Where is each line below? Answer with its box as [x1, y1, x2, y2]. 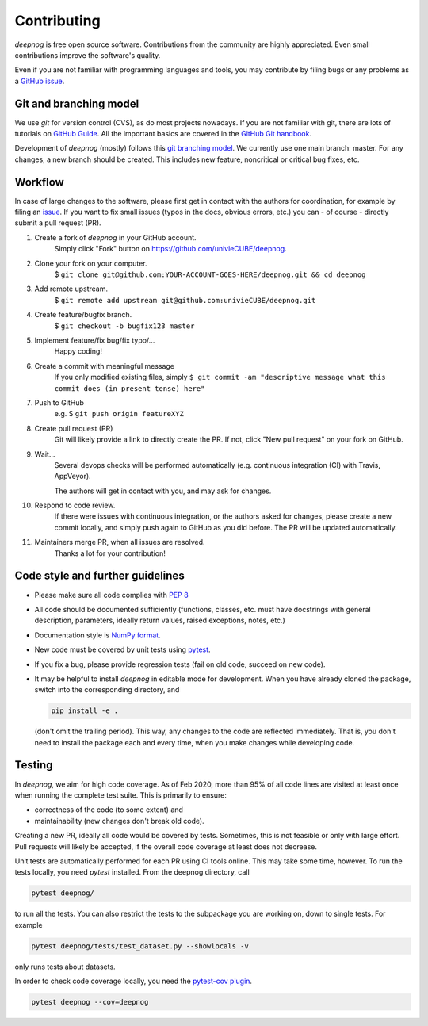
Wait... [34, 449, 55, 459]
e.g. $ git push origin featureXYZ [54, 409, 184, 419]
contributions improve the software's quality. [14, 50, 161, 59]
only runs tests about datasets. [14, 962, 116, 971]
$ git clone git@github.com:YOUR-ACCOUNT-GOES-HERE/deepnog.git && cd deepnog [54, 270, 366, 279]
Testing [14, 758, 53, 772]
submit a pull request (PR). [14, 218, 102, 228]
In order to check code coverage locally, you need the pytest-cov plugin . [14, 976, 253, 986]
